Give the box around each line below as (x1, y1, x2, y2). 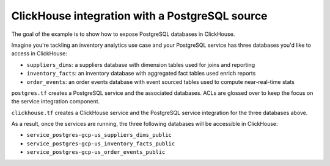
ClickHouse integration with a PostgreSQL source (11, 9, 268, 22)
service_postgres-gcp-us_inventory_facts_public (26, 140, 175, 147)
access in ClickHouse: (11, 50, 67, 57)
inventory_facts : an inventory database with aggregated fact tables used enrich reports (26, 70, 256, 77)
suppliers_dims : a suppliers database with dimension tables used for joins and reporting (26, 61, 255, 68)
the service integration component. (11, 98, 100, 105)
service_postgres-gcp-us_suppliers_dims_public (26, 131, 172, 139)
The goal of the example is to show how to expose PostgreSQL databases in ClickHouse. (11, 30, 235, 38)
